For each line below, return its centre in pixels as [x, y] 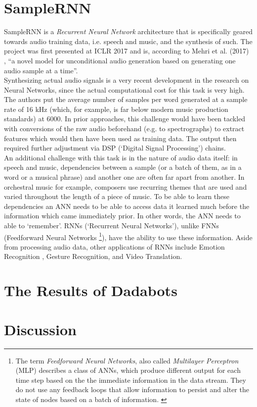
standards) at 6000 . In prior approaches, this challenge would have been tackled [125, 119]
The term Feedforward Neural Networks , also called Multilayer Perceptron [127, 360]
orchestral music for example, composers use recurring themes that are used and [126, 186]
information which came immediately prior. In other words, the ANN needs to [122, 216]
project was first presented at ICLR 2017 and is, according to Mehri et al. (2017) [127, 51]
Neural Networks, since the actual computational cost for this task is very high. [124, 89]
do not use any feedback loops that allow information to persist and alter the [132, 389]
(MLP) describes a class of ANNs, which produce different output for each [128, 370]
